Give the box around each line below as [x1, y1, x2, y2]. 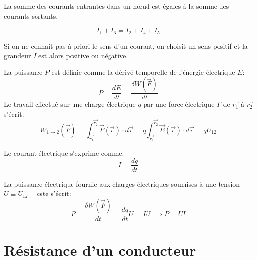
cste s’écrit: [37, 188, 71, 198]
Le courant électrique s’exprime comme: [4, 147, 124, 158]
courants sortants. [4, 10, 58, 21]
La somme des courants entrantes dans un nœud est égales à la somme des [4, 1, 229, 11]
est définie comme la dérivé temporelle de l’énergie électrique [51, 66, 235, 77]
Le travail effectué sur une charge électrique [4, 99, 136, 109]
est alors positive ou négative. [38, 50, 128, 61]
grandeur [4, 50, 31, 61]
